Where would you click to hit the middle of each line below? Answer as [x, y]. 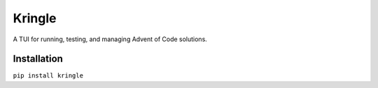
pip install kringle [48, 76]
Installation [38, 59]
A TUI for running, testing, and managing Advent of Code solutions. [110, 39]
